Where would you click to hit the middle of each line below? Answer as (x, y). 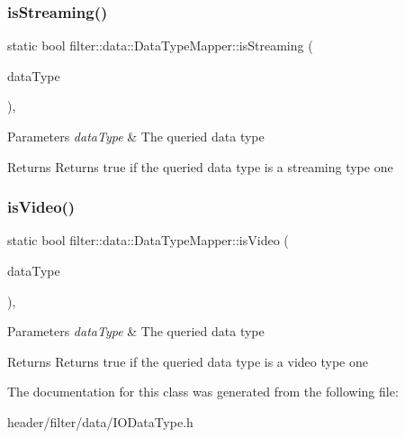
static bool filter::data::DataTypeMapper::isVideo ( (148, 240)
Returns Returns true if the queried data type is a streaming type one (200, 166)
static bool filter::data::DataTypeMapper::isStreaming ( (160, 46)
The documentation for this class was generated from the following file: (203, 392)
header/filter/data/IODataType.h (100, 421)
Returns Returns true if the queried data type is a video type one (188, 361)
